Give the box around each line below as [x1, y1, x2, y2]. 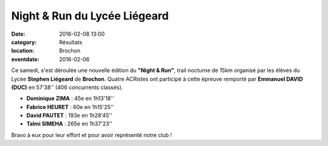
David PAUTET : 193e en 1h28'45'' [26, 112, 112, 119]
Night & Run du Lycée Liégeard [11, 9, 169, 22]
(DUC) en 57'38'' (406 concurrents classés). [11, 84, 123, 91]
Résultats [59, 38, 83, 45]
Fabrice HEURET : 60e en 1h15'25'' [26, 103, 114, 110]
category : [11, 38, 37, 45]
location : [11, 47, 35, 55]
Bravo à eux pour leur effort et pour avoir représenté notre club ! [11, 131, 173, 139]
